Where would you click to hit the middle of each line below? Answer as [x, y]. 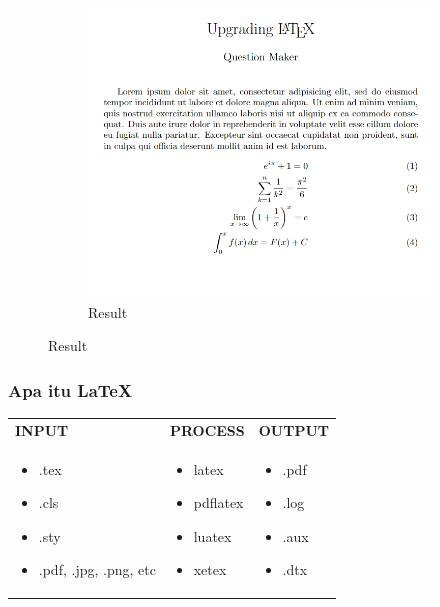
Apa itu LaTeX [70, 389]
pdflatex [218, 502]
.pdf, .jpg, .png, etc [97, 569]
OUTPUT [294, 429]
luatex [212, 535]
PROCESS [207, 429]
